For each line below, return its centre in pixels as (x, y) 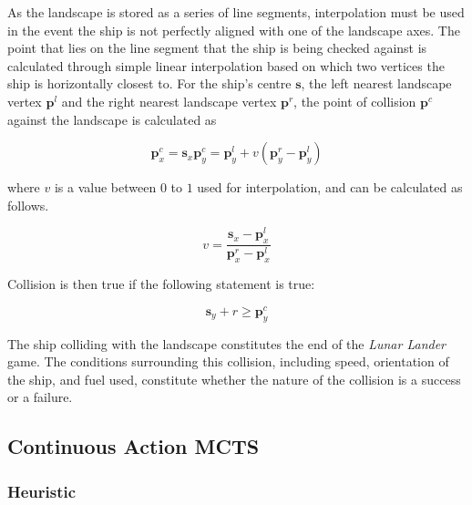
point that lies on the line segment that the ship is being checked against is (217, 48)
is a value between (105, 187)
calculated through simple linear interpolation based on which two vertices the (226, 65)
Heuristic (42, 491)
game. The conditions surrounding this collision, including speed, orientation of (228, 361)
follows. (28, 205)
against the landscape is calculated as (112, 119)
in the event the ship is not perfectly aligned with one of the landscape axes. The (234, 30)
